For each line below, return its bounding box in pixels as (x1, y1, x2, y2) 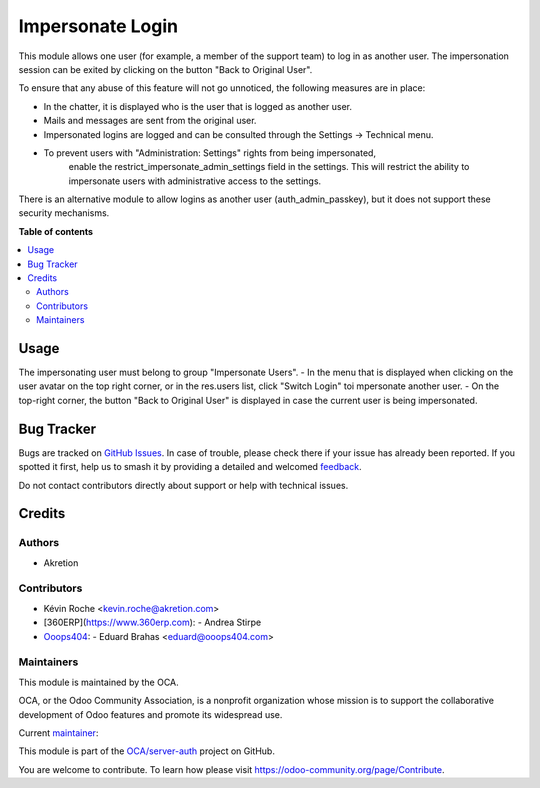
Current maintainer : (18, 726, 99, 739)
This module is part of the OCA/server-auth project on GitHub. (18, 745, 275, 757)
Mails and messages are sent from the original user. (43, 115, 257, 127)
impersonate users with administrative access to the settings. (68, 175, 322, 187)
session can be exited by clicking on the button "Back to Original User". (18, 63, 313, 75)
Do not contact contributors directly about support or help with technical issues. (18, 479, 349, 491)
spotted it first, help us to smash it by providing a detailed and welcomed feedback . (18, 461, 362, 473)
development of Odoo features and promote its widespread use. (18, 708, 283, 720)
